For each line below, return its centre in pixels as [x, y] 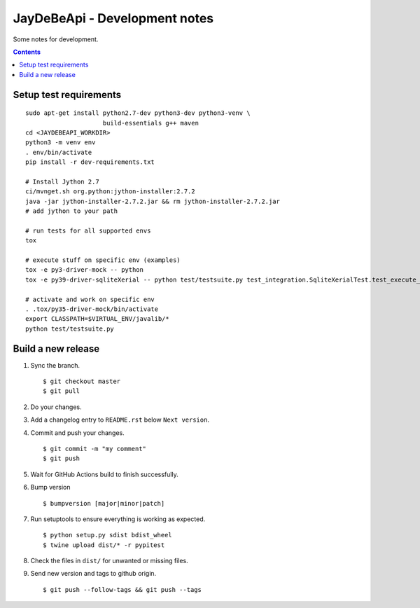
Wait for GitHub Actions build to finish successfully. [104, 474]
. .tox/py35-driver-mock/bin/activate [92, 309]
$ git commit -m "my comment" [95, 449]
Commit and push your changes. [78, 433]
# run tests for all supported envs [88, 230]
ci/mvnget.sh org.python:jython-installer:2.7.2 [110, 192]
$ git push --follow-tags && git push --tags [122, 589]
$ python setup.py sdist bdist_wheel [108, 535]
